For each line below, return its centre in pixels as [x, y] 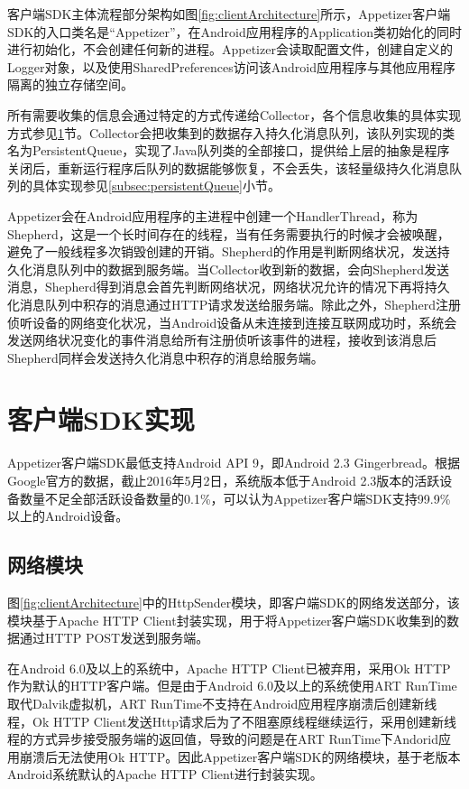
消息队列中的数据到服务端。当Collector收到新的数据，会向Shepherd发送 [241, 269]
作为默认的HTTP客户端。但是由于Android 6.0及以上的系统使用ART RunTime [232, 686]
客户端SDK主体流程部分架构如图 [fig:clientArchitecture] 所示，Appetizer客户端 [229, 14]
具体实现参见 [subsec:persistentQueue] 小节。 [156, 186]
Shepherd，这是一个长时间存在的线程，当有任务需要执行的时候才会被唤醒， [229, 233]
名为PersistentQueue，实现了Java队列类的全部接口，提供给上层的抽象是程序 [229, 150]
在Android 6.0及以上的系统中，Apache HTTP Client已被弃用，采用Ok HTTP [229, 668]
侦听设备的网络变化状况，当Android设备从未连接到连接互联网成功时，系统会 [232, 322]
